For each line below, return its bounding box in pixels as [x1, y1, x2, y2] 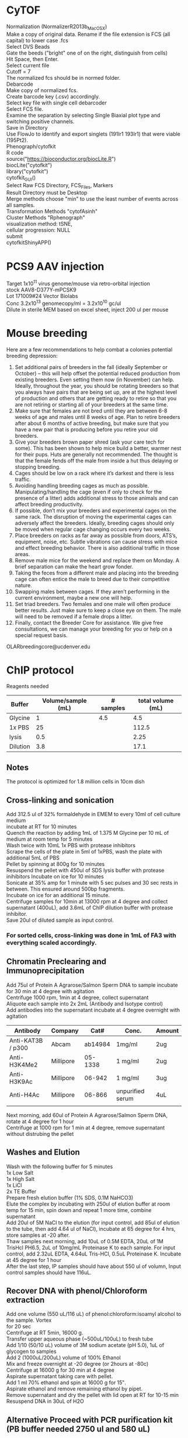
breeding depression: [6, 352, 58, 359]
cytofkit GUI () [6, 174, 36, 182]
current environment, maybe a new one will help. [15, 594, 133, 601]
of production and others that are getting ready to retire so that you [15, 394, 177, 402]
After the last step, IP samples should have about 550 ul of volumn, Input [6, 1263, 182, 1270]
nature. [15, 581, 33, 588]
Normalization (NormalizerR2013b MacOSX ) [6, 23, 107, 31]
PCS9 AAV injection [6, 259, 105, 273]
